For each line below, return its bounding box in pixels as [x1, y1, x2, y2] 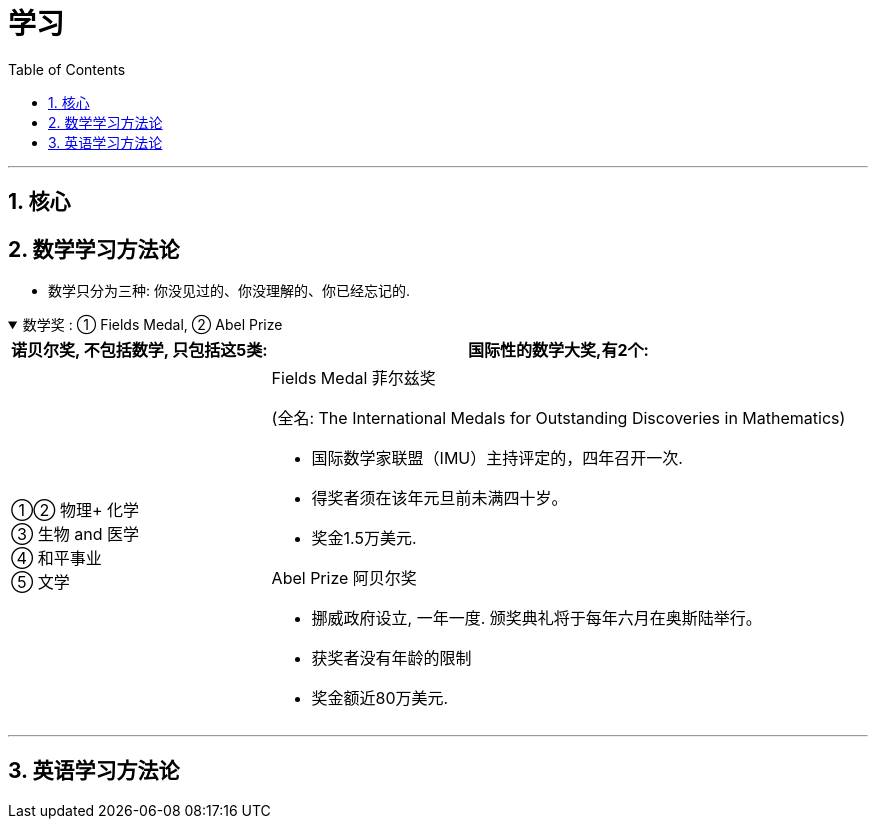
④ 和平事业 [11, 548, 102, 569]
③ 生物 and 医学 [11, 524, 139, 545]
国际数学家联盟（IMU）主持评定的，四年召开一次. [311, 448, 683, 469]
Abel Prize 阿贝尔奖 [271, 568, 417, 589]
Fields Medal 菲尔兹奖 [271, 368, 436, 389]
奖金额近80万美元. [311, 688, 449, 709]
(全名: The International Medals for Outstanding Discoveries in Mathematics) [271, 408, 846, 429]
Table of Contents [8, 60, 126, 78]
